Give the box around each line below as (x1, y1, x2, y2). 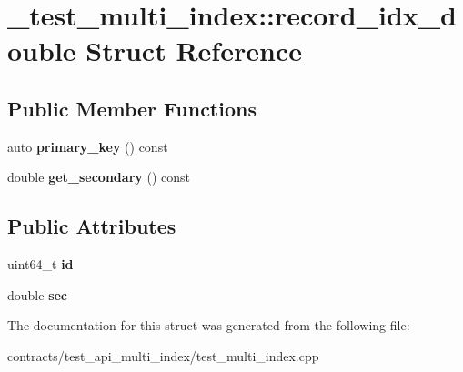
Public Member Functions (7, 94, 257, 122)
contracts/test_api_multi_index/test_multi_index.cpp (7, 346, 319, 365)
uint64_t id (7, 255, 74, 274)
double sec (7, 285, 68, 304)
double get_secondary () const (7, 167, 190, 186)
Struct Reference (86, 32, 302, 69)
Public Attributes (7, 212, 176, 240)
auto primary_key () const (7, 136, 168, 156)
